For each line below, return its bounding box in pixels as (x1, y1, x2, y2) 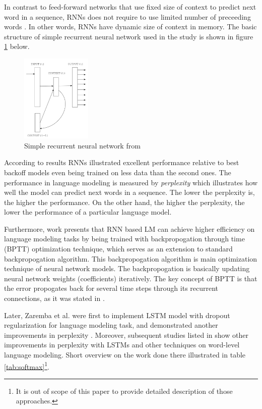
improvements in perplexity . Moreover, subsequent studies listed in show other (4, 329, 248, 340)
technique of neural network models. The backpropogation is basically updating (4, 263, 250, 274)
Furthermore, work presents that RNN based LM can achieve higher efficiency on (4, 223, 255, 234)
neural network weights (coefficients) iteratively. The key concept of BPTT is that (4, 273, 257, 283)
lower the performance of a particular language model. (4, 207, 172, 217)
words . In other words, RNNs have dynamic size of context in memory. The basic (4, 21, 257, 32)
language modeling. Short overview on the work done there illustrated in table (4, 349, 246, 360)
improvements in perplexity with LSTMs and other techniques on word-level (4, 339, 240, 350)
